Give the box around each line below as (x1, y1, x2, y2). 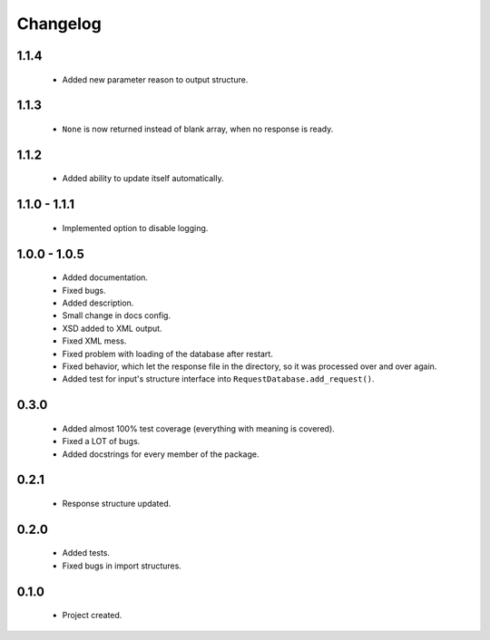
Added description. (62, 297, 134, 308)
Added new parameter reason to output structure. (62, 73, 249, 85)
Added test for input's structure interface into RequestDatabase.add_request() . (62, 373, 376, 384)
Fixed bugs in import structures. (62, 560, 181, 571)
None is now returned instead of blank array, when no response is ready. (62, 123, 334, 134)
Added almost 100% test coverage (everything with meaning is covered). (62, 422, 335, 434)
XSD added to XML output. (62, 323, 162, 334)
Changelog (16, 14, 102, 34)
